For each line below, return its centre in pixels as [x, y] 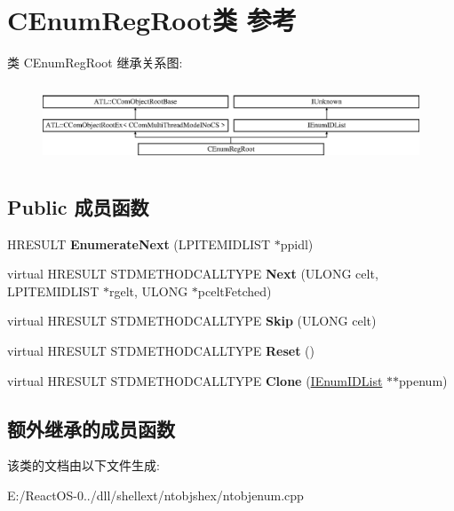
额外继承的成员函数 [91, 428]
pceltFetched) [235, 291]
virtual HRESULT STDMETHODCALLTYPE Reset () [161, 351]
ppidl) [297, 244]
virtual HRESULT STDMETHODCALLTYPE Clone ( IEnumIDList [195, 380]
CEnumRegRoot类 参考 [152, 20]
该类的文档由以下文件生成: [84, 465]
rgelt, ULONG [148, 291]
